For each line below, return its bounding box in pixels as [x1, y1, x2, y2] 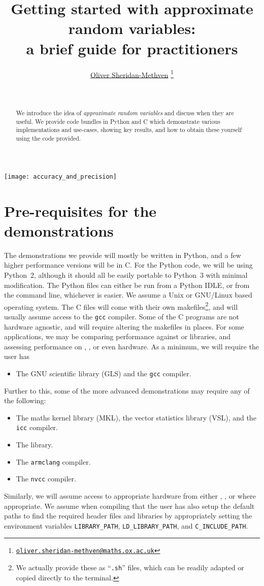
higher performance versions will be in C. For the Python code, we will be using [4, 259, 253, 270]
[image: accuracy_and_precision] [4, 173, 117, 180]
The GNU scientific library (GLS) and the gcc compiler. [16, 368, 191, 378]
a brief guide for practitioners [26, 38, 238, 58]
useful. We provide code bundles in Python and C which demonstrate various [16, 117, 220, 125]
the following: [4, 395, 46, 406]
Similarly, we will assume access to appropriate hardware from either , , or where [4, 490, 256, 501]
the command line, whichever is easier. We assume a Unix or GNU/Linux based [4, 289, 252, 300]
